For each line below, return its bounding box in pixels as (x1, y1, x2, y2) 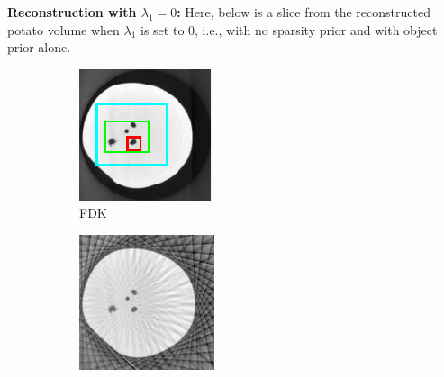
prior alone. (7, 38, 71, 57)
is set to (140, 20, 185, 39)
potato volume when (7, 20, 120, 39)
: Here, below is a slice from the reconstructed (177, 3, 430, 21)
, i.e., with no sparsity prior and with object (195, 20, 438, 39)
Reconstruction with (7, 3, 137, 21)
